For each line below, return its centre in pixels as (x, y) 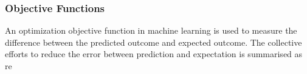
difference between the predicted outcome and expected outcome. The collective (153, 42)
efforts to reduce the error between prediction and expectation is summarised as (154, 54)
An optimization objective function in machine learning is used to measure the (151, 30)
